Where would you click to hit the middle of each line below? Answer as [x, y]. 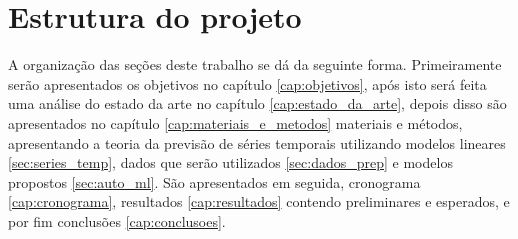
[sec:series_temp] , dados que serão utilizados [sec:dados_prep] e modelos [230, 162]
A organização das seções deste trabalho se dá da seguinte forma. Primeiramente [255, 64]
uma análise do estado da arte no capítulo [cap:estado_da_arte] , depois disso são [257, 103]
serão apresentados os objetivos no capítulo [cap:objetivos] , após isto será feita [247, 83]
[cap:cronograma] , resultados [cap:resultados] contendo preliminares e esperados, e [259, 201]
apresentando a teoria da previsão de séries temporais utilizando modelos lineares [257, 142]
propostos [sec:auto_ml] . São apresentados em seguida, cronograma [214, 181]
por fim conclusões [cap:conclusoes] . [117, 220]
